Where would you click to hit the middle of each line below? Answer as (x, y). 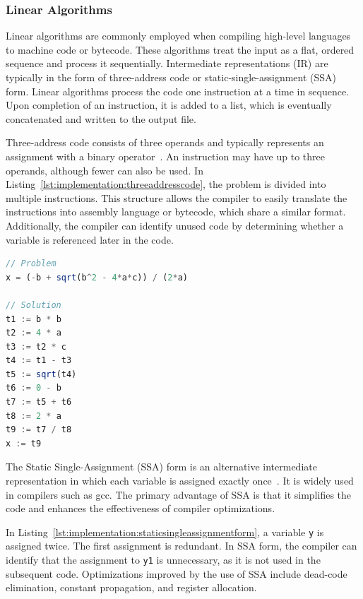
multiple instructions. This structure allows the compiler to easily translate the (177, 197)
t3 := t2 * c (36, 346)
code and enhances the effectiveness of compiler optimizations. (141, 508)
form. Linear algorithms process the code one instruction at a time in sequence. (178, 91)
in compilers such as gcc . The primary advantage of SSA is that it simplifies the (179, 494)
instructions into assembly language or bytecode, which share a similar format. (176, 212)
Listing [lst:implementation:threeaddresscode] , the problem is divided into (166, 184)
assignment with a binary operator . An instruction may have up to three (165, 156)
